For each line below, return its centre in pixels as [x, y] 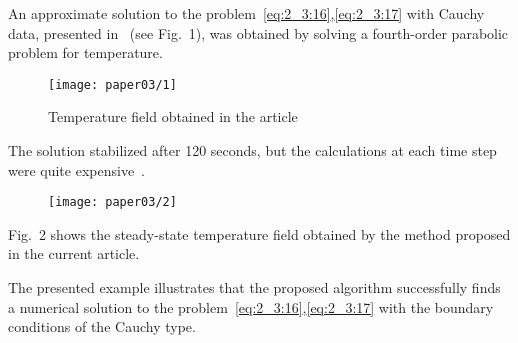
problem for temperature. [85, 52]
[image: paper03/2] [112, 202]
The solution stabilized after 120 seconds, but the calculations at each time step [252, 150]
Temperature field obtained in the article [173, 116]
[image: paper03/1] [112, 84]
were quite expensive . [77, 169]
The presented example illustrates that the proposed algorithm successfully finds [254, 287]
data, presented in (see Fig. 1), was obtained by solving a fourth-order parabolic [258, 32]
